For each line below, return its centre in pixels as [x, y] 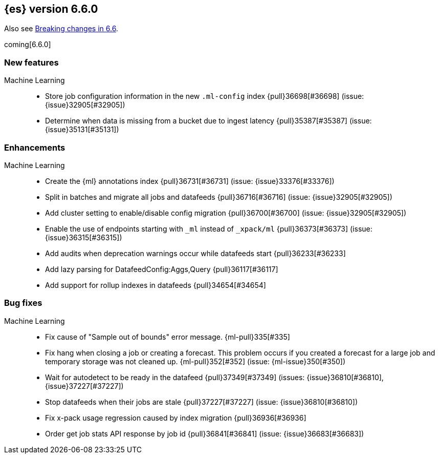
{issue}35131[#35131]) [82, 130]
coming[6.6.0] [28, 45]
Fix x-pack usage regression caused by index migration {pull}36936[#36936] [176, 418]
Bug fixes [23, 303]
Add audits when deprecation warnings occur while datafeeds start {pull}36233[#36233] [195, 253]
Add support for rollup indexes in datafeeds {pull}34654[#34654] [156, 285]
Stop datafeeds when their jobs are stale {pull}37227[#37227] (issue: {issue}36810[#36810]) [202, 402]
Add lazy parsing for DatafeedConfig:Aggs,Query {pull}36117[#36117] [162, 269]
